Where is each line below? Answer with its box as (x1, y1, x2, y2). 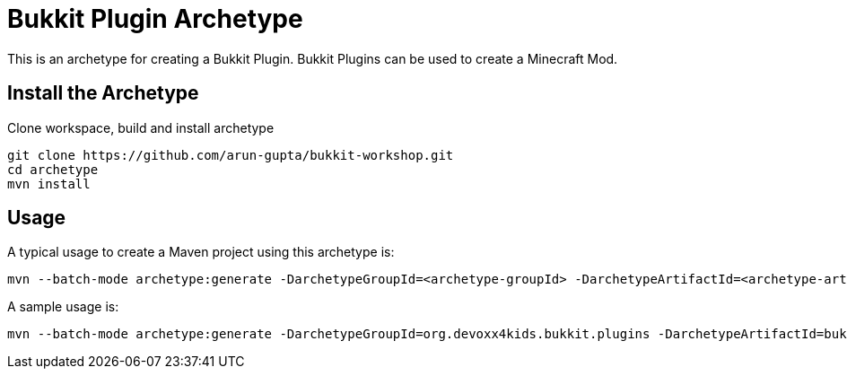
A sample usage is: (7, 299, 119, 315)
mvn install (7, 176, 91, 191)
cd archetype (7, 162, 99, 177)
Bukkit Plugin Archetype (7, 4, 303, 34)
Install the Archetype (7, 82, 199, 105)
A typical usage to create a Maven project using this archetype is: (7, 244, 395, 260)
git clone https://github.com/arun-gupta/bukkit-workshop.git (7, 147, 454, 162)
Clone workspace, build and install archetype (7, 119, 275, 136)
